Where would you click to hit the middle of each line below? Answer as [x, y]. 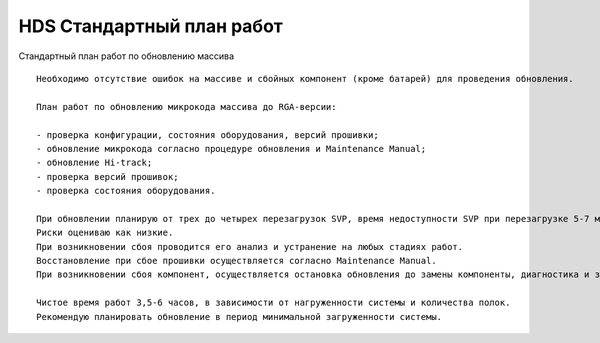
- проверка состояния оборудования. [126, 191]
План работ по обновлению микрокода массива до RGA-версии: [186, 106]
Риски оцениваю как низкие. [105, 233]
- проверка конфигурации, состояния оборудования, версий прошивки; [207, 134]
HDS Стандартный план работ [151, 26]
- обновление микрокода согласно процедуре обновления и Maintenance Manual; [231, 148]
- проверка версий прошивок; [107, 176]
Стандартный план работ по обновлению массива [126, 56]
